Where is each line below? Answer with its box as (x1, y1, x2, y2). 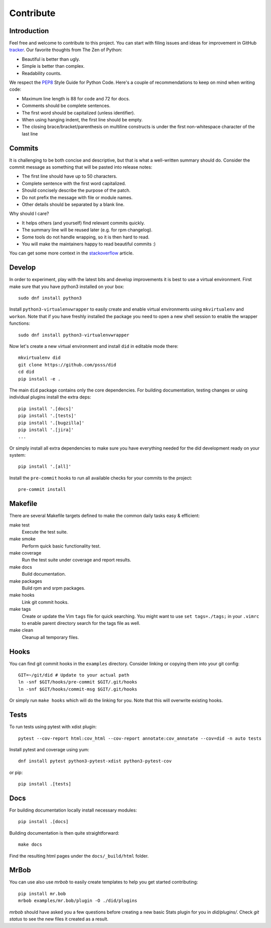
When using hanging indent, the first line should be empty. (22, 116, 143, 122)
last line (22, 130, 38, 137)
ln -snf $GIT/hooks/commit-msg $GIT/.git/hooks (18, 686, 138, 692)
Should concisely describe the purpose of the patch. (22, 187, 130, 193)
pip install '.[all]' (18, 464, 71, 469)
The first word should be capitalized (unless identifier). (22, 109, 135, 115)
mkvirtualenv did (18, 355, 61, 361)
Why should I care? (9, 211, 49, 217)
